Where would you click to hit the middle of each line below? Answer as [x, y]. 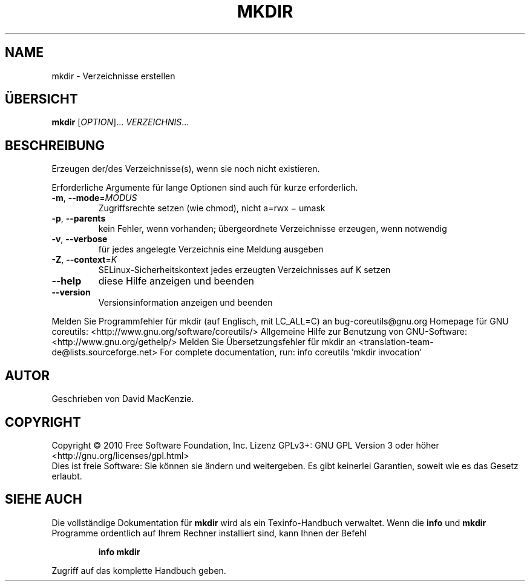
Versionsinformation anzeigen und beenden [185, 303]
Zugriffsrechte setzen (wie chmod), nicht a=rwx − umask [212, 208]
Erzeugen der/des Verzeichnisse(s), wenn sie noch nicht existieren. [186, 169]
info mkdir [119, 551]
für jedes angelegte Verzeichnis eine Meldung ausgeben [211, 249]
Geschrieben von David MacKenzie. [123, 399]
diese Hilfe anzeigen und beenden [176, 281]
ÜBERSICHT [41, 99]
